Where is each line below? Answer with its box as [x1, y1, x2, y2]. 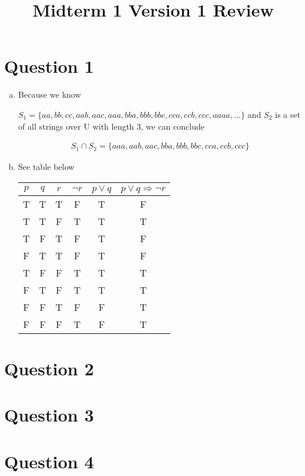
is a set [275, 108, 301, 120]
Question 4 [4, 449, 94, 473]
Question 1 [4, 54, 94, 78]
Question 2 [4, 356, 94, 380]
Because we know [18, 88, 81, 101]
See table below [18, 160, 74, 173]
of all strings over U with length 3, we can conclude [18, 120, 205, 132]
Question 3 [4, 403, 94, 427]
